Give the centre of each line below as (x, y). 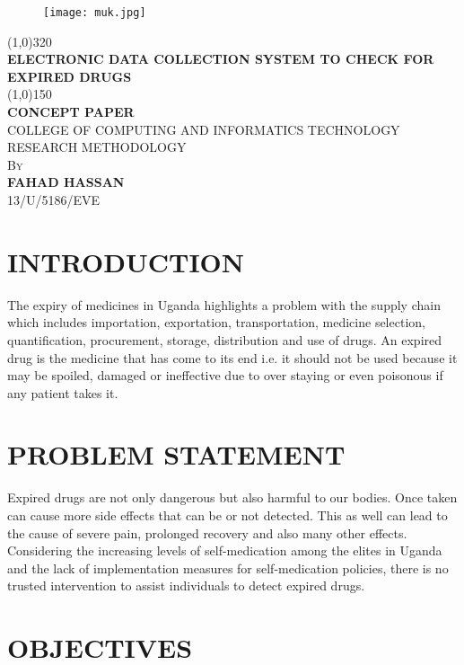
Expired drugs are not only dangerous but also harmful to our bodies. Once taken (232, 497)
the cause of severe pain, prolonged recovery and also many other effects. (207, 532)
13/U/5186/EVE (54, 199)
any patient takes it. (63, 392)
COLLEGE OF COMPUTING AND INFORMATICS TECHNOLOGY (204, 129)
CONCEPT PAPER (71, 112)
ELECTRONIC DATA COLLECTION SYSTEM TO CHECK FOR (221, 59)
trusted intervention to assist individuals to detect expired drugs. (186, 585)
